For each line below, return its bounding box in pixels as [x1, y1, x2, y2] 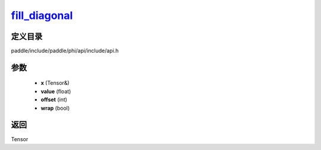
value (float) [40, 88, 71, 95]
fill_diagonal [11, 9, 73, 22]
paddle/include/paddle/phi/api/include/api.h [11, 47, 119, 55]
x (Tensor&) [40, 79, 70, 87]
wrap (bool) [40, 104, 70, 111]
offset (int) [40, 96, 68, 103]
